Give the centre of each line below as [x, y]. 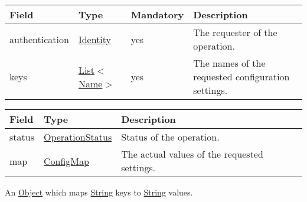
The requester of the [235, 32]
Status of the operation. [170, 137]
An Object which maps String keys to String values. [99, 192]
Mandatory [157, 14]
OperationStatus [78, 137]
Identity [95, 39]
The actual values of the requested [192, 154]
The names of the [229, 63]
